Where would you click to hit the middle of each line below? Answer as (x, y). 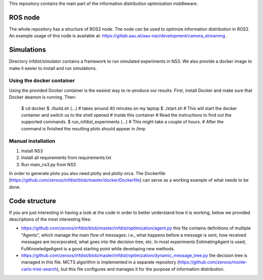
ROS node (24, 17)
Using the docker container (42, 81)
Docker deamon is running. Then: (43, 97)
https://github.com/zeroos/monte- (213, 262)
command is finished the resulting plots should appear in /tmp (83, 128)
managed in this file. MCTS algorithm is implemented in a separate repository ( (100, 262)
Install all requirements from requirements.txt (66, 157)
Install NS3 (32, 151)
